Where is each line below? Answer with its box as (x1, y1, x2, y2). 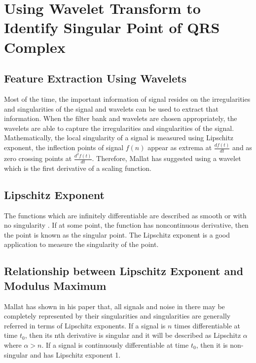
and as (232, 142, 252, 153)
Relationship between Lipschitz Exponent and (4, 263, 244, 279)
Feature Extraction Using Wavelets (4, 71, 187, 86)
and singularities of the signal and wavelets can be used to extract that (4, 103, 219, 114)
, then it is (196, 339, 228, 350)
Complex (4, 37, 66, 57)
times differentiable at (174, 320, 241, 330)
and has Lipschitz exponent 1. (30, 349, 121, 360)
